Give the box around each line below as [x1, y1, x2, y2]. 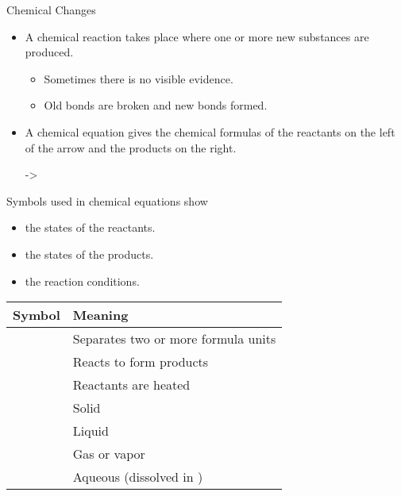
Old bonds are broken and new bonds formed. [44, 97, 268, 113]
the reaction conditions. [25, 272, 140, 289]
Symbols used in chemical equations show [6, 192, 208, 209]
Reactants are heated [72, 375, 191, 394]
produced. [25, 44, 74, 60]
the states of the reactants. [25, 219, 156, 236]
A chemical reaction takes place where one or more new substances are [25, 28, 369, 44]
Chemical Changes [6, 2, 96, 17]
